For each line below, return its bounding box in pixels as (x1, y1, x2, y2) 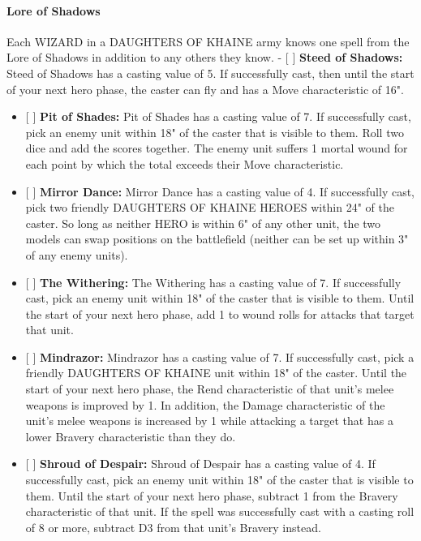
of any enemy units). (25, 246, 128, 263)
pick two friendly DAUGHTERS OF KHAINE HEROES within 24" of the (25, 199, 394, 216)
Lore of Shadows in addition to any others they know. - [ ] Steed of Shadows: (6, 49, 403, 66)
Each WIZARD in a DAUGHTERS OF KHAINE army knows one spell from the (6, 32, 410, 49)
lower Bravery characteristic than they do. (25, 427, 236, 444)
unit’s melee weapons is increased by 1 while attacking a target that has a (25, 412, 393, 429)
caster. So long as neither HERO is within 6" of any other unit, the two (25, 214, 381, 231)
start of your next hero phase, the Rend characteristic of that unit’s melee (25, 380, 394, 397)
